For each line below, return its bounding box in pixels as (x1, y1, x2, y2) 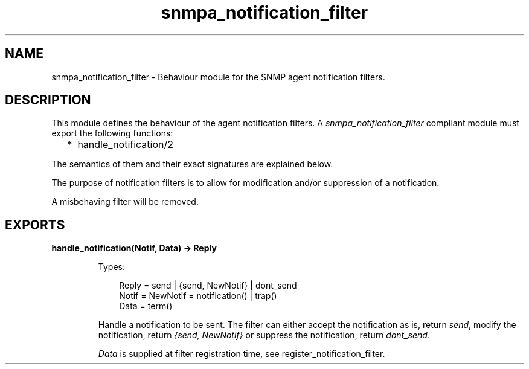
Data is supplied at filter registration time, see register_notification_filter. (98, 348, 385, 359)
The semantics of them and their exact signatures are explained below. (51, 159, 333, 170)
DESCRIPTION (5, 92, 91, 108)
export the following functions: (51, 128, 173, 139)
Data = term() (119, 301, 173, 312)
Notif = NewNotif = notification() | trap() (119, 290, 277, 301)
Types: (98, 262, 125, 272)
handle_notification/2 (77, 138, 174, 151)
